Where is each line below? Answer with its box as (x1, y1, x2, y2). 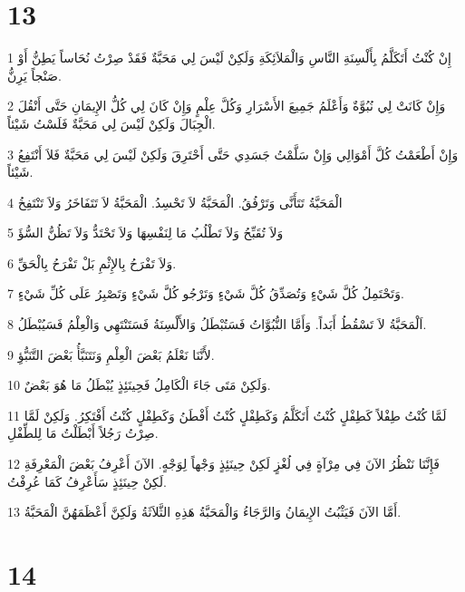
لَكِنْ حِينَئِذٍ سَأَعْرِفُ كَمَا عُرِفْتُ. (7, 471, 168, 490)
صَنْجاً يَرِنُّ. (7, 65, 62, 84)
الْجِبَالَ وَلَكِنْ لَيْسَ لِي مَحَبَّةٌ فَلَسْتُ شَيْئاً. (7, 113, 216, 132)
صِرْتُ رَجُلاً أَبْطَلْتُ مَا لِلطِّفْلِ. (7, 423, 159, 442)
